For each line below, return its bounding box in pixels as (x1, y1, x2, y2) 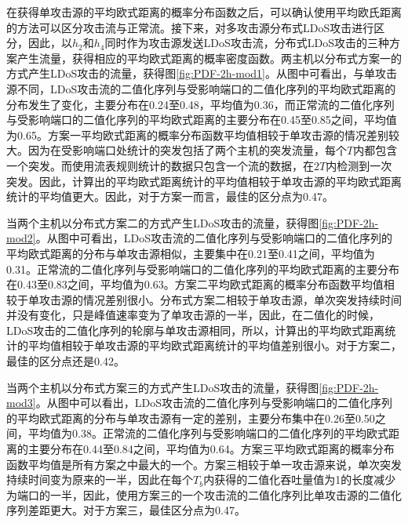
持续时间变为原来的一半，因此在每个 (6, 471, 193, 488)
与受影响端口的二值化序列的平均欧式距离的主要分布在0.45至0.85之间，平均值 (6, 111, 397, 128)
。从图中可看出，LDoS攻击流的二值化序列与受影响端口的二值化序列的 (35, 230, 392, 246)
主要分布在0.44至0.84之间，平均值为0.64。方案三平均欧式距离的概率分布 (27, 441, 395, 457)
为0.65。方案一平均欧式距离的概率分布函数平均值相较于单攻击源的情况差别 (6, 126, 388, 143)
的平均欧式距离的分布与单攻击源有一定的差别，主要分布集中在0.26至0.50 (6, 409, 375, 426)
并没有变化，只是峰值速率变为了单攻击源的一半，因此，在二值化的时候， (6, 307, 380, 323)
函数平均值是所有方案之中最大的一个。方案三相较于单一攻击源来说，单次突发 (6, 456, 402, 472)
